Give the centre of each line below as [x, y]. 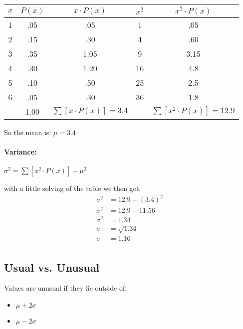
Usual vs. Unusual [52, 267]
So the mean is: [28, 132]
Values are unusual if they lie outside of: [66, 288]
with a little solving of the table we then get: [73, 188]
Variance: [20, 151]
